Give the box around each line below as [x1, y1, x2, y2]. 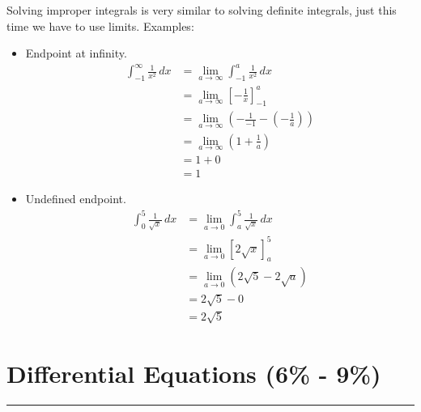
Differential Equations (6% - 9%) [6, 356, 381, 389]
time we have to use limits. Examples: [6, 17, 194, 34]
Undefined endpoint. [25, 190, 126, 206]
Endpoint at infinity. [25, 45, 127, 62]
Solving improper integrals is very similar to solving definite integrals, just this [6, 2, 397, 18]
